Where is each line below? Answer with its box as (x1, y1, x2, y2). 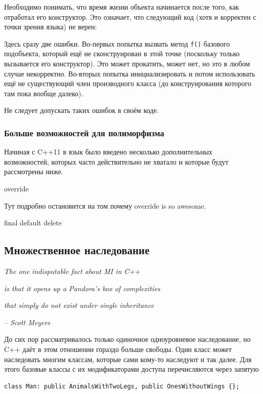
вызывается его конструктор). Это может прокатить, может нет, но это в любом (4, 58, 250, 69)
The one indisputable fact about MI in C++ (4, 265, 140, 276)
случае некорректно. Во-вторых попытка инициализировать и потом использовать (4, 68, 255, 78)
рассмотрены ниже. (4, 166, 63, 177)
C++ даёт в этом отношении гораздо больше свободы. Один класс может (4, 343, 232, 354)
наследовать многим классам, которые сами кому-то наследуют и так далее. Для (4, 353, 252, 364)
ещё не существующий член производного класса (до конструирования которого (4, 78, 251, 89)
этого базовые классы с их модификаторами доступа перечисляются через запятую (4, 364, 259, 374)
